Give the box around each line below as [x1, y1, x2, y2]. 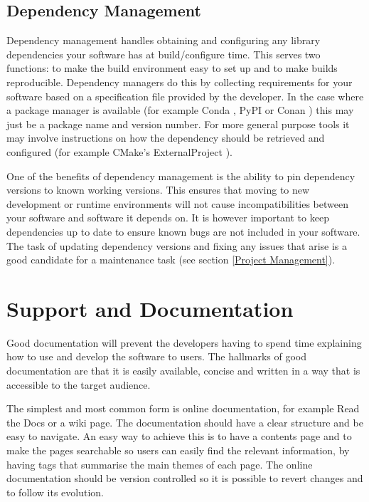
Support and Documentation [6, 293, 294, 323]
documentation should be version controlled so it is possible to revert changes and [6, 471, 363, 486]
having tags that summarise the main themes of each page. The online [6, 456, 313, 471]
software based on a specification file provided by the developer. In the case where [6, 88, 364, 103]
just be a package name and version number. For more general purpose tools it [6, 116, 350, 131]
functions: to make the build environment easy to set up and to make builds [6, 61, 338, 75]
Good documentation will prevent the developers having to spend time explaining [6, 335, 362, 350]
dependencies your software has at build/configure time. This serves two [6, 46, 321, 61]
